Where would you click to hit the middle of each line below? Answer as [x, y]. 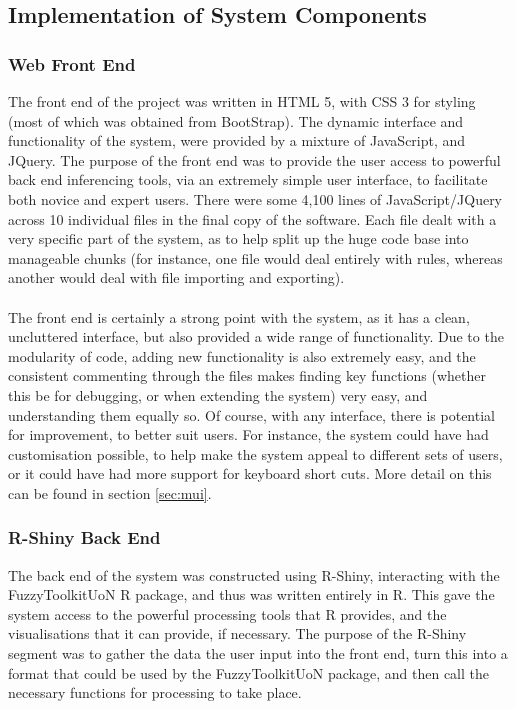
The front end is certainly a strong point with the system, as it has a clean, [239, 316]
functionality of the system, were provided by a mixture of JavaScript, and [237, 140]
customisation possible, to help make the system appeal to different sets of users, [255, 453]
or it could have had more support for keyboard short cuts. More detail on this [250, 473]
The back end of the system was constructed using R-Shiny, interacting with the [254, 574]
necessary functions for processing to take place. [155, 692]
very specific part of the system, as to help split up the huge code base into [238, 238]
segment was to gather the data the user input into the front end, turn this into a [258, 653]
